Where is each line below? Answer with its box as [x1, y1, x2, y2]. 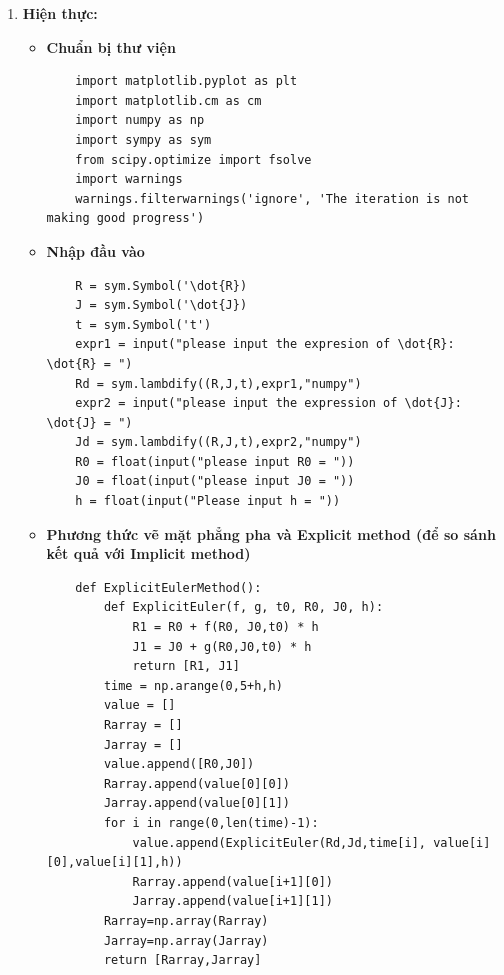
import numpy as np [75, 113, 205, 128]
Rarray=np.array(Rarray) [103, 913, 269, 928]
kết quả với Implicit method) [46, 543, 251, 564]
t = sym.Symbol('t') [75, 317, 212, 332]
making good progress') [46, 211, 205, 226]
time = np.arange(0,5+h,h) [103, 678, 283, 693]
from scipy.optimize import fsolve [75, 152, 312, 167]
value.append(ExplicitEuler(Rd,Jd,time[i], [132, 835, 427, 850]
